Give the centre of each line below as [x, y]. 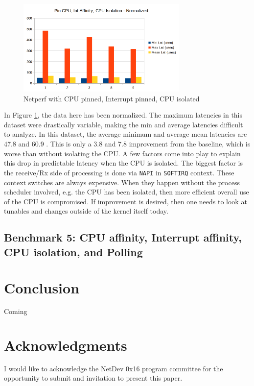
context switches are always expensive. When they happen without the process [122, 182]
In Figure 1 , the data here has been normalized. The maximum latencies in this [123, 115]
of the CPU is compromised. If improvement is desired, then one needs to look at [126, 201]
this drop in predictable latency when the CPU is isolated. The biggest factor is [123, 163]
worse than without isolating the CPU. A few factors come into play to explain [122, 153]
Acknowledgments [66, 345]
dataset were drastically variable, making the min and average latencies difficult [124, 124]
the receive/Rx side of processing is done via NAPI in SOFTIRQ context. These [119, 172]
